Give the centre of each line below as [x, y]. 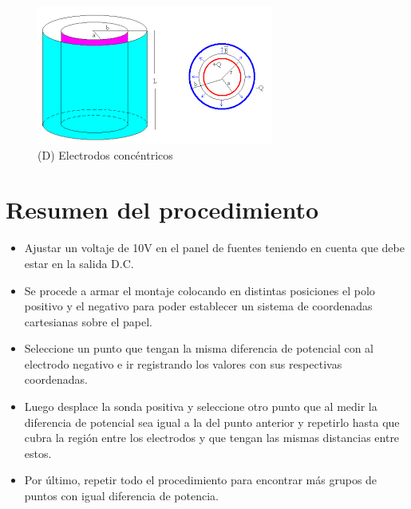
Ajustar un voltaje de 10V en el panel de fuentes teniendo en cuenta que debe [214, 248]
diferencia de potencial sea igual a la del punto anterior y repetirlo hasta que [212, 422]
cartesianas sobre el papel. [88, 321]
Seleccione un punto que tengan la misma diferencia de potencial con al [199, 348]
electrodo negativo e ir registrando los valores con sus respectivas [183, 363]
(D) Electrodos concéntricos [105, 154]
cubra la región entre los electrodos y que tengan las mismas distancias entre [212, 438]
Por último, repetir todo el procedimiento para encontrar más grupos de [201, 480]
